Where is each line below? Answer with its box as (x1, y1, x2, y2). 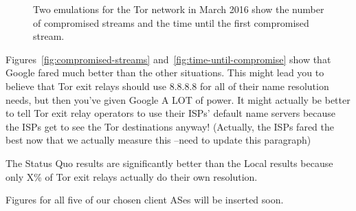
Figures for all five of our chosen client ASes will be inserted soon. (5, 192, 284, 207)
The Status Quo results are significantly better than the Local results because (5, 155, 333, 170)
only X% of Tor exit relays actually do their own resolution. (5, 169, 258, 184)
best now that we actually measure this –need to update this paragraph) (5, 133, 311, 147)
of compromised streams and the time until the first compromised (33, 15, 309, 30)
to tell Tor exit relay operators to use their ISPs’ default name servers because (5, 106, 336, 120)
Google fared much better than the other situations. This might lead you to (5, 65, 324, 80)
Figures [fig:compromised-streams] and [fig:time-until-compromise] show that (5, 52, 331, 66)
